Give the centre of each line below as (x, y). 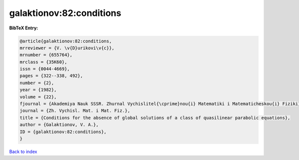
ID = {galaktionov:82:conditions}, (63, 132)
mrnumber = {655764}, (46, 55)
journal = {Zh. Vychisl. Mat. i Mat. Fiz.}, (75, 111)
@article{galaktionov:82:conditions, (66, 41)
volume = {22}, (38, 97)
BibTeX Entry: (24, 28)
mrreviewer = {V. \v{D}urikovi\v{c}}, (67, 48)
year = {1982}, (38, 90)
